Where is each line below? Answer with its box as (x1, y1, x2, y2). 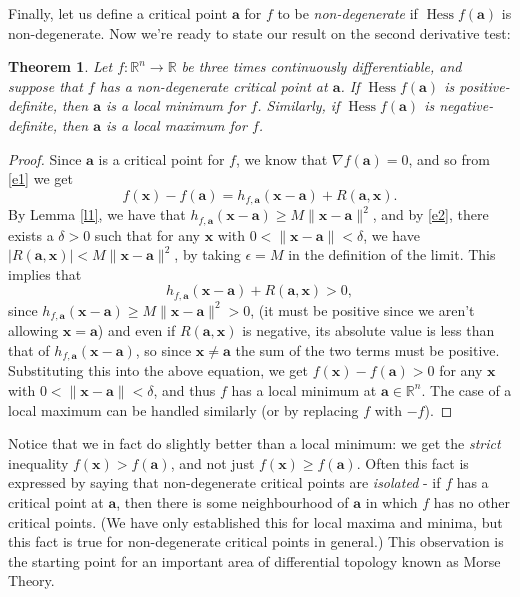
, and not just (170, 452, 255, 473)
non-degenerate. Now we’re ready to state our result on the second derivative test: (8, 22, 511, 43)
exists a (8, 224, 54, 245)
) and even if (97, 320, 176, 341)
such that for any (94, 224, 200, 245)
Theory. (8, 570, 55, 591)
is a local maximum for (105, 114, 247, 135)
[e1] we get (8, 168, 73, 189)
